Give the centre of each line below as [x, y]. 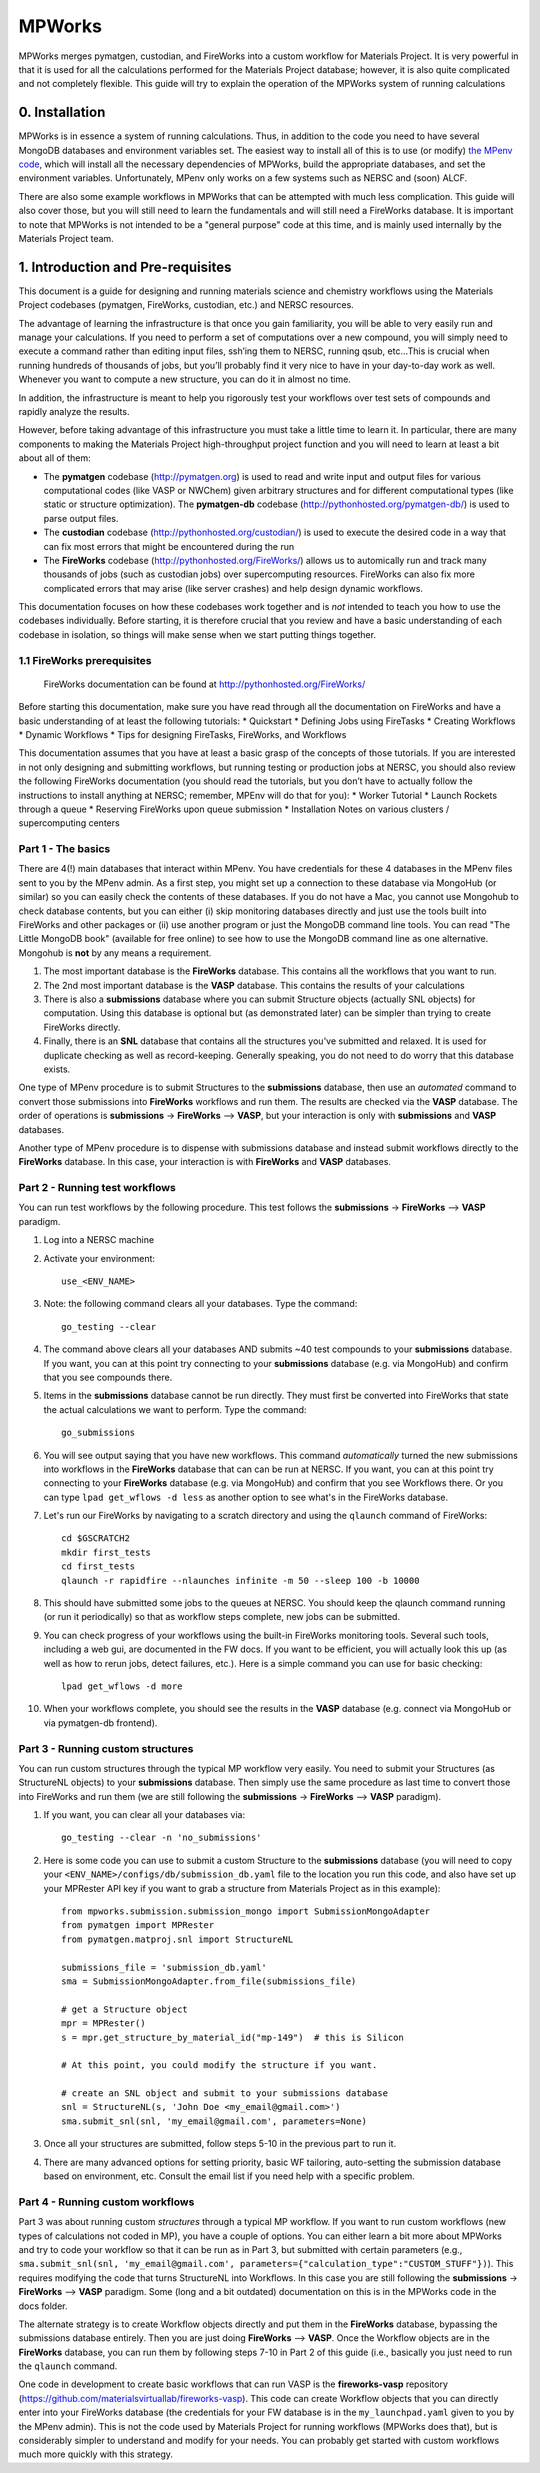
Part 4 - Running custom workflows [106, 2202]
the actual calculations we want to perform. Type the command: [175, 1409]
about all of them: [55, 458]
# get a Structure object [125, 2009]
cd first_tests [98, 1566]
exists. [57, 1069]
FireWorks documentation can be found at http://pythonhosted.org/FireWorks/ [204, 684]
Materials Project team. [66, 238]
